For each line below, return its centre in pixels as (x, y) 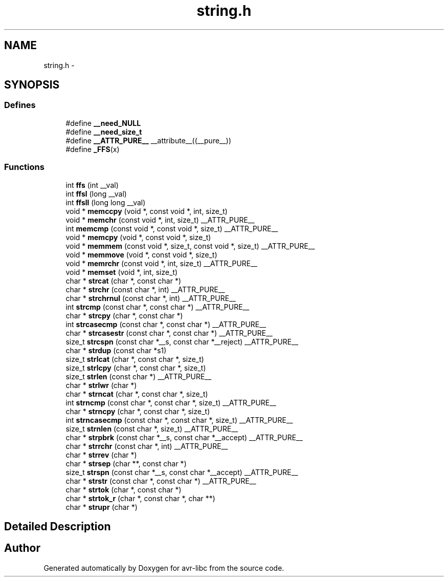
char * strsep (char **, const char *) (126, 463)
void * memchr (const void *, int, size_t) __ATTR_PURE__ (160, 220)
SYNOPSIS (32, 85)
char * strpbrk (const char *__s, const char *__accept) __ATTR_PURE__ (184, 437)
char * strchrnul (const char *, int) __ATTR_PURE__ (151, 298)
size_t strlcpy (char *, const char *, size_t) (136, 368)
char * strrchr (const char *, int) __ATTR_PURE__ (147, 446)
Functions (24, 167)
